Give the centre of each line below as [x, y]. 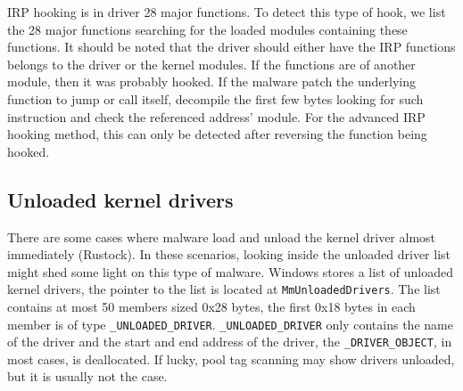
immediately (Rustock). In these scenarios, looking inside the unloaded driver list [229, 254]
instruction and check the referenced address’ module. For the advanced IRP [216, 116]
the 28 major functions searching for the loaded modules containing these [207, 29]
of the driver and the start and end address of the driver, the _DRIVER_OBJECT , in [230, 342]
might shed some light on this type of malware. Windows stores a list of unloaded [230, 271]
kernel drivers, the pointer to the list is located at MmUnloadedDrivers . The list [224, 289]
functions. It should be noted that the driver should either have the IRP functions [231, 47]
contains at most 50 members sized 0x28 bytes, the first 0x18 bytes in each [211, 306]
